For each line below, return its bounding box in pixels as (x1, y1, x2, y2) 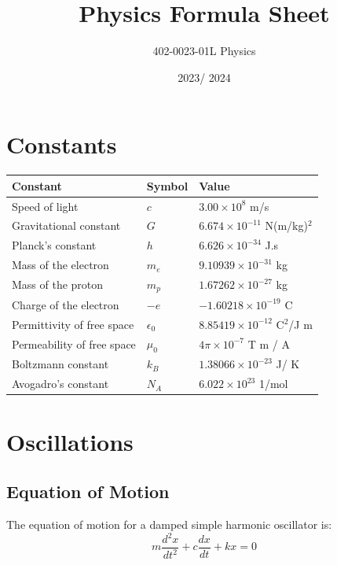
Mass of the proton (12, 276, 104, 293)
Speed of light (12, 198, 79, 214)
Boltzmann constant (12, 356, 109, 372)
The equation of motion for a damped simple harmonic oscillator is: (6, 515, 332, 532)
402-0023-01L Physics (152, 42, 256, 59)
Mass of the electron (12, 257, 109, 273)
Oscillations (6, 425, 134, 457)
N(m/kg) (265, 217, 308, 234)
